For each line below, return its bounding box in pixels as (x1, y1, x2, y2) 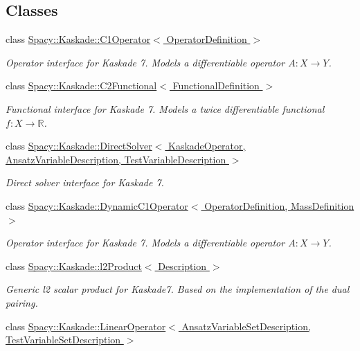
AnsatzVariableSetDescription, (181, 318, 311, 333)
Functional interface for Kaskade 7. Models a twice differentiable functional (6, 101, 325, 116)
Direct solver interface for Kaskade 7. (6, 175, 164, 190)
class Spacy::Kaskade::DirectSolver (6, 138, 152, 153)
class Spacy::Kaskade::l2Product (6, 258, 142, 273)
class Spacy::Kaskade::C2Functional (6, 78, 157, 93)
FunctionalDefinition (172, 78, 260, 93)
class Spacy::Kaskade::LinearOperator (6, 318, 166, 333)
